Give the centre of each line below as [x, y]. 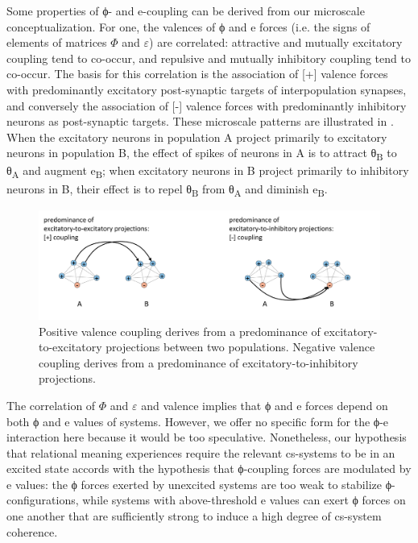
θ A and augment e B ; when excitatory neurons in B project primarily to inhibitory [208, 172]
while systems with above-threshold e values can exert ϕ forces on [244, 500]
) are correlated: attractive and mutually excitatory [276, 42]
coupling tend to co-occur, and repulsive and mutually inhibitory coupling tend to [209, 58]
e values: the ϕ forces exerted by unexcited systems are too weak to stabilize [194, 484]
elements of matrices [57, 42]
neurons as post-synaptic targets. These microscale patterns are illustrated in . [200, 121]
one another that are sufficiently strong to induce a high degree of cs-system [194, 516]
